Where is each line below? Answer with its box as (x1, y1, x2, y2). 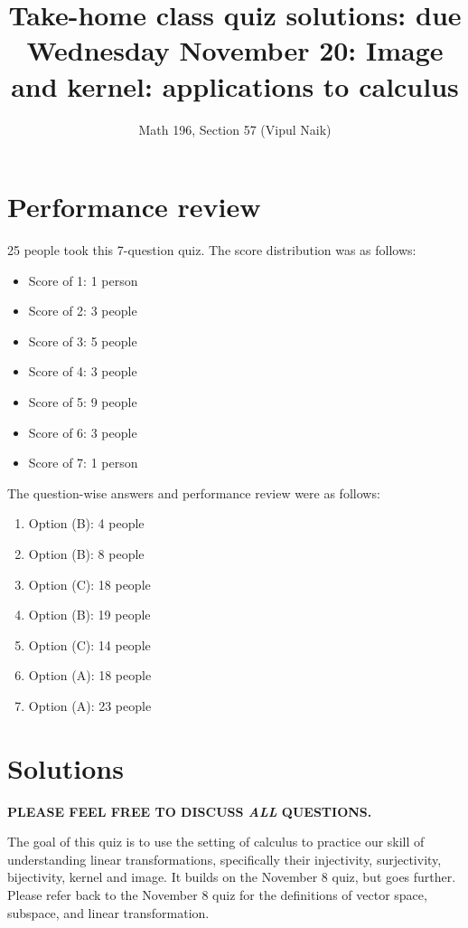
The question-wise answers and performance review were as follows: (7, 483, 380, 502)
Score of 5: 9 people (28, 393, 137, 411)
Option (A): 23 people (28, 696, 152, 715)
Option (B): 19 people (28, 605, 151, 624)
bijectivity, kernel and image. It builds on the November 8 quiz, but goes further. (7, 867, 456, 886)
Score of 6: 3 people (28, 422, 137, 441)
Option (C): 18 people (28, 574, 151, 593)
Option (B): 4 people (28, 514, 145, 533)
